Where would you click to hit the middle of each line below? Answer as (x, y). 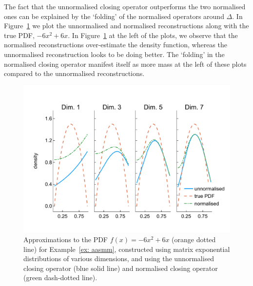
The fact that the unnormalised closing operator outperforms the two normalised (125, 6)
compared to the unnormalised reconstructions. (74, 73)
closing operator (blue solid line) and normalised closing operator (121, 268)
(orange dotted (194, 239)
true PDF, (19, 35)
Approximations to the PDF (66, 239)
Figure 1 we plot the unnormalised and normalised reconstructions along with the (126, 26)
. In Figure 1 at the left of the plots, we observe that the (153, 35)
